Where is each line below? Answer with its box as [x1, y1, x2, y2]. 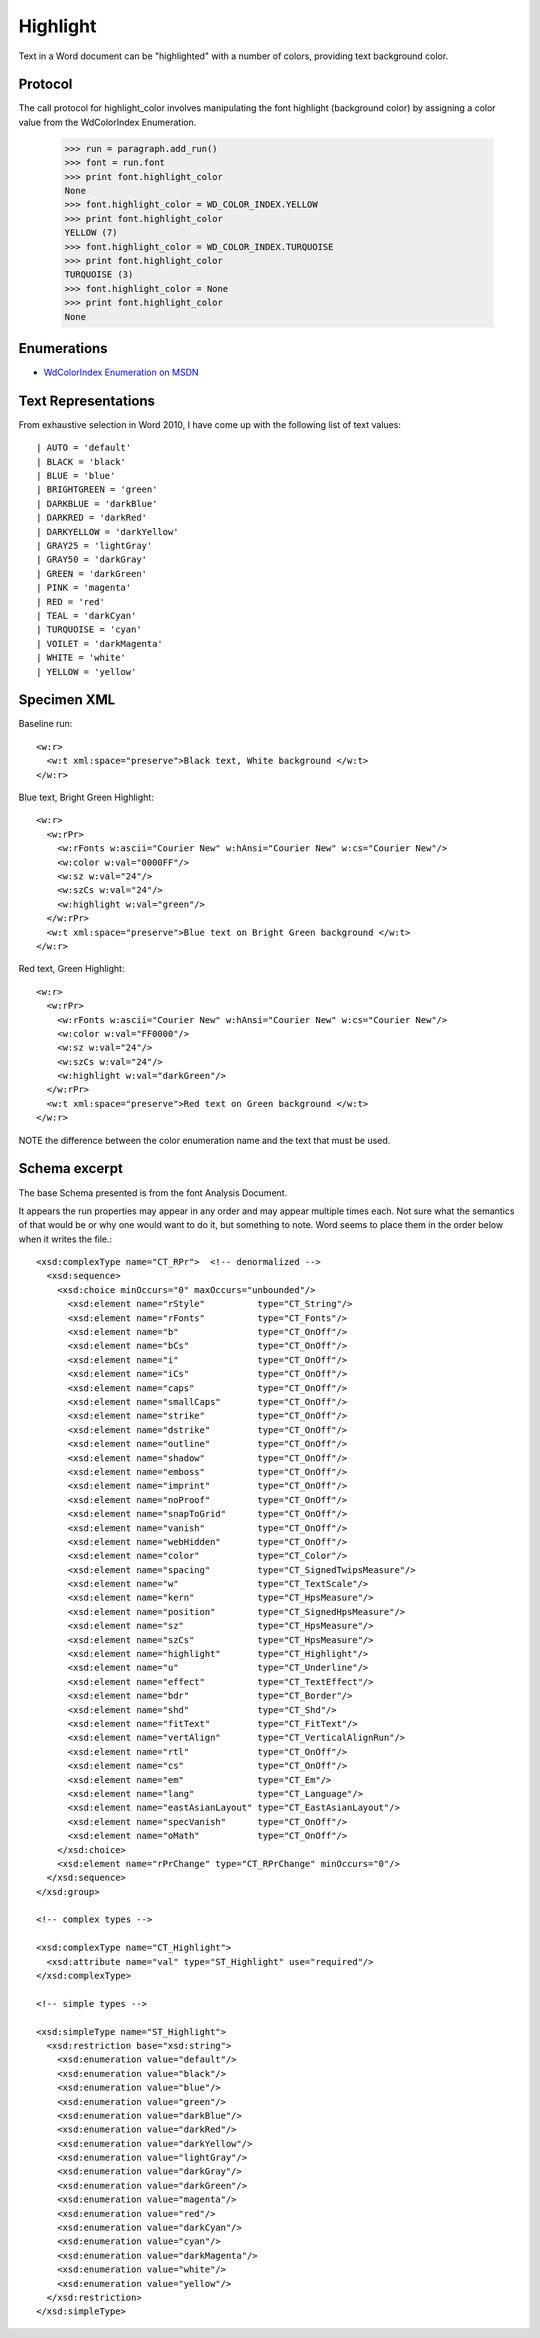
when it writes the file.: [18, 1233, 113, 1245]
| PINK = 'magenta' [36, 582, 132, 594]
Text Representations [18, 392, 155, 409]
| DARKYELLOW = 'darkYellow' [36, 526, 179, 537]
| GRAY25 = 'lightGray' [36, 540, 153, 552]
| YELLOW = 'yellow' [36, 666, 137, 677]
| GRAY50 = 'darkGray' [36, 554, 148, 565]
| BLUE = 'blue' [36, 470, 116, 482]
